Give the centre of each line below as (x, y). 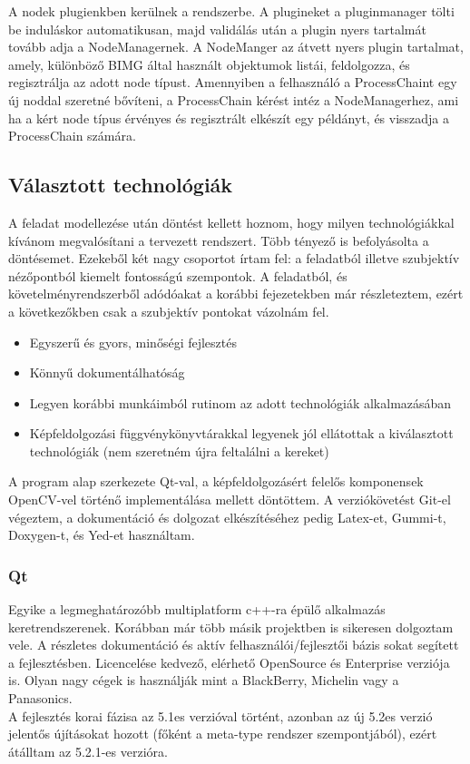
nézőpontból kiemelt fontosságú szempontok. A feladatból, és (178, 275)
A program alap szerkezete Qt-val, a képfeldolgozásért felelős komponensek (216, 481)
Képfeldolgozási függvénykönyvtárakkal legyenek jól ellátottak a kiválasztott (241, 433)
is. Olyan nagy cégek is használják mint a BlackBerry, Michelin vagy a (204, 680)
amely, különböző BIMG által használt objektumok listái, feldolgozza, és (209, 64)
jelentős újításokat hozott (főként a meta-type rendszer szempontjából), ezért (223, 734)
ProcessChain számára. (72, 136)
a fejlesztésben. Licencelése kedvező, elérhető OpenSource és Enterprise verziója (229, 662)
